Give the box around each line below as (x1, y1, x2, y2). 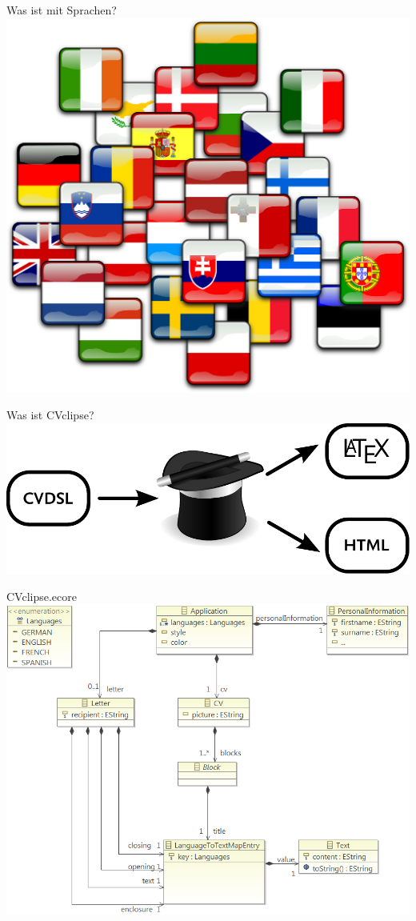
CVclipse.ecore (6, 587, 77, 604)
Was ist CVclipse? (6, 406, 94, 423)
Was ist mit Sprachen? (6, 2, 117, 18)
